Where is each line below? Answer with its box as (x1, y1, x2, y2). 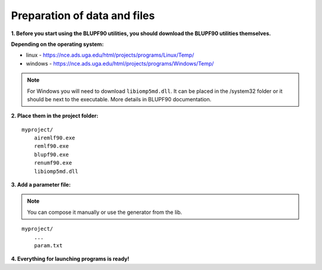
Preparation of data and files (11, 9, 155, 22)
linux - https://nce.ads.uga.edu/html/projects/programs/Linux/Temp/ (26, 51, 194, 59)
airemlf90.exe (33, 135, 76, 141)
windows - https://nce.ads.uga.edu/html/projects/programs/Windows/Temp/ (26, 60, 214, 67)
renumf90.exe (33, 160, 72, 166)
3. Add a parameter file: (11, 181, 71, 188)
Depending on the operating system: (11, 41, 104, 48)
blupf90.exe (33, 151, 69, 158)
